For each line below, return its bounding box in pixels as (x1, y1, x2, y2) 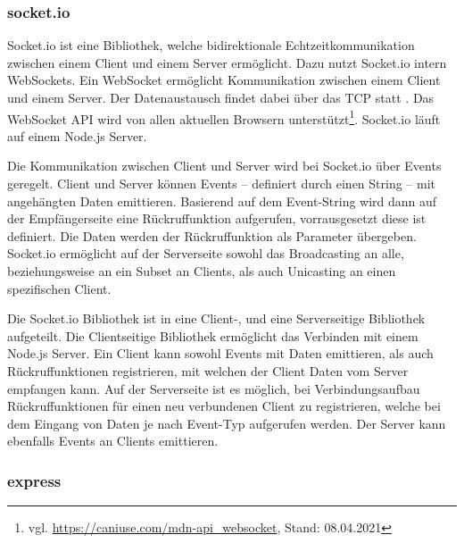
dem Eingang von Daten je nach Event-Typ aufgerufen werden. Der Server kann (7, 414, 446, 432)
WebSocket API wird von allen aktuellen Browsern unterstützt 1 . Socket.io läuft (7, 106, 441, 128)
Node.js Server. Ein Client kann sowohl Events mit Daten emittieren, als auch (7, 344, 434, 363)
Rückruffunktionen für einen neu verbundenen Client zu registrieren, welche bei (7, 397, 441, 415)
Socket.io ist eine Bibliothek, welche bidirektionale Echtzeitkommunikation (7, 36, 415, 54)
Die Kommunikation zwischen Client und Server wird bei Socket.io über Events (7, 156, 442, 175)
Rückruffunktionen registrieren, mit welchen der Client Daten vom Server (7, 361, 409, 380)
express (7, 469, 62, 491)
